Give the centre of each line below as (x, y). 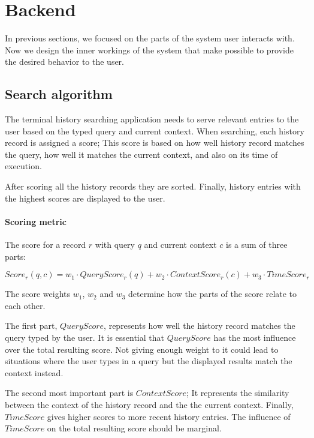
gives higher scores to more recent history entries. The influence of (169, 416)
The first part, (31, 325)
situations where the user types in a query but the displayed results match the (149, 361)
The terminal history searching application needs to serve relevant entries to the (152, 119)
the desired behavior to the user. (64, 61)
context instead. (34, 372)
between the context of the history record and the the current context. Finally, (149, 404)
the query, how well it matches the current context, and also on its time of (141, 154)
